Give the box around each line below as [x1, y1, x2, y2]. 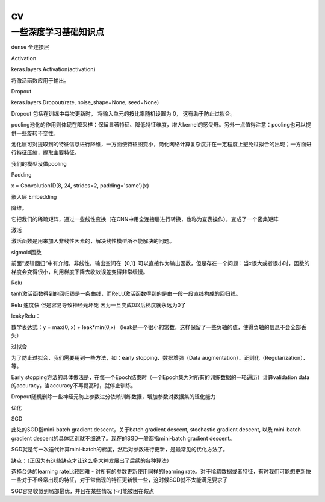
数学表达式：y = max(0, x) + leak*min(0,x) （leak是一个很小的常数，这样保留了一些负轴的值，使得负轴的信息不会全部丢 [11, 323, 306, 331]
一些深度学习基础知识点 [11, 27, 105, 37]
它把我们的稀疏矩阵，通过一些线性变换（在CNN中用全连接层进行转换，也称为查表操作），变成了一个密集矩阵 [11, 215, 279, 222]
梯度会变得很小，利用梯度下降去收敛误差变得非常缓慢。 [11, 268, 149, 275]
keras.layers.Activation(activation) [11, 66, 96, 73]
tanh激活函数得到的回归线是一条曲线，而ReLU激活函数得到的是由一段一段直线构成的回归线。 [11, 290, 241, 298]
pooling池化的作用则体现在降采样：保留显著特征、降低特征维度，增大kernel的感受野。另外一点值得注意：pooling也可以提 [11, 121, 311, 128]
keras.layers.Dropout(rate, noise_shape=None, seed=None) [11, 99, 159, 106]
